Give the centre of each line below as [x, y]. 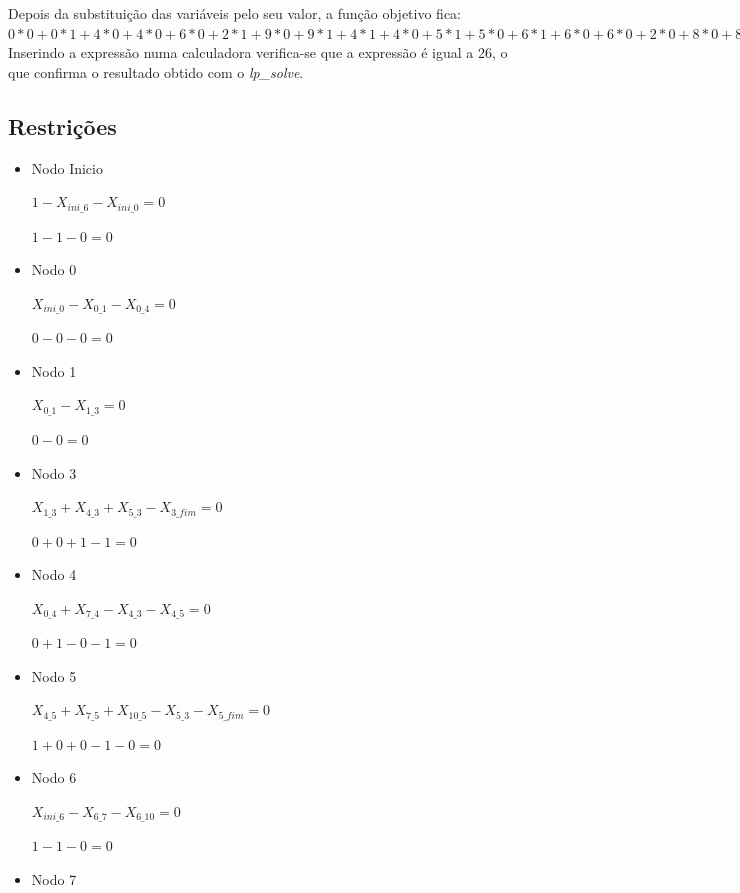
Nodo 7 [54, 879]
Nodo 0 [54, 269]
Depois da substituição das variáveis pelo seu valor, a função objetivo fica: [235, 13]
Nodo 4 [54, 574]
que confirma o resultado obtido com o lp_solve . [156, 71]
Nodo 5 [54, 675]
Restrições [62, 125]
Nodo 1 [54, 370]
